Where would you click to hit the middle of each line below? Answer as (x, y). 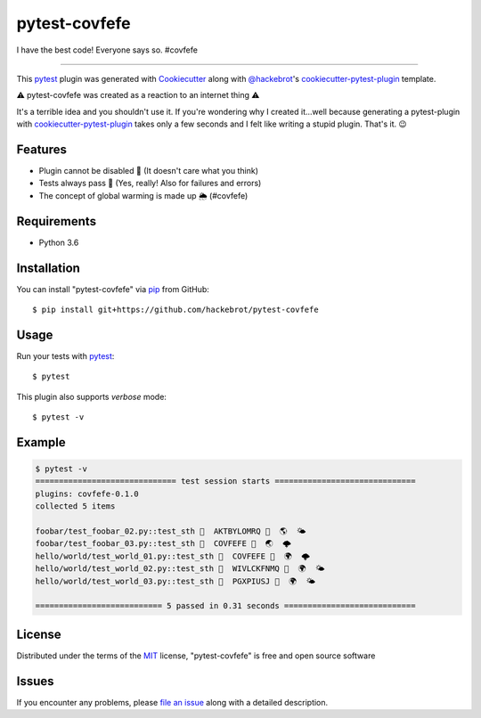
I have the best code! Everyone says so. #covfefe (107, 50)
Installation (48, 268)
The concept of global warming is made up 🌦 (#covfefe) (143, 195)
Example (41, 442)
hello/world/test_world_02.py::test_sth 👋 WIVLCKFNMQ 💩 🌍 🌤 (180, 569)
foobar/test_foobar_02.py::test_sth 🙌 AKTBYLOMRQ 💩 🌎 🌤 (171, 531)
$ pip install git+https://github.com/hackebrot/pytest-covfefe (176, 310)
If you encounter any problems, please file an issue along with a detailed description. (172, 702)
